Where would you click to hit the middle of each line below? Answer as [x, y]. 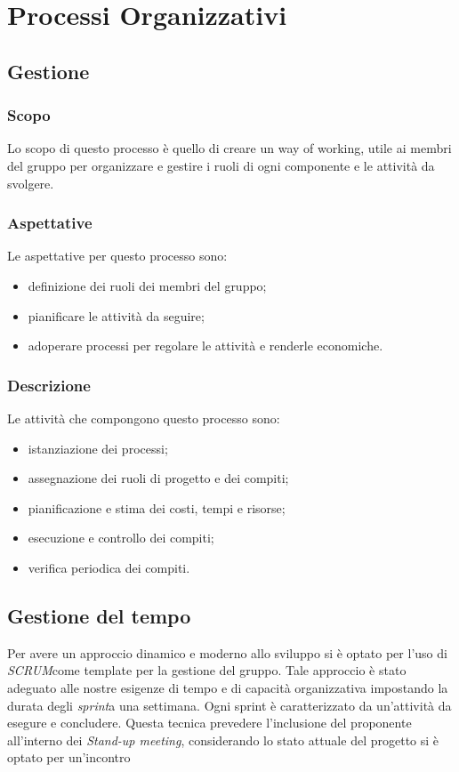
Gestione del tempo [99, 615]
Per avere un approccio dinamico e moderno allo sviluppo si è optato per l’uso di [227, 652]
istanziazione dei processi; [98, 448]
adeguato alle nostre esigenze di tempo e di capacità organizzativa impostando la [228, 687]
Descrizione [49, 385]
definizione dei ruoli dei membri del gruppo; [147, 285]
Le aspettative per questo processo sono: [117, 256]
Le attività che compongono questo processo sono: [144, 418]
